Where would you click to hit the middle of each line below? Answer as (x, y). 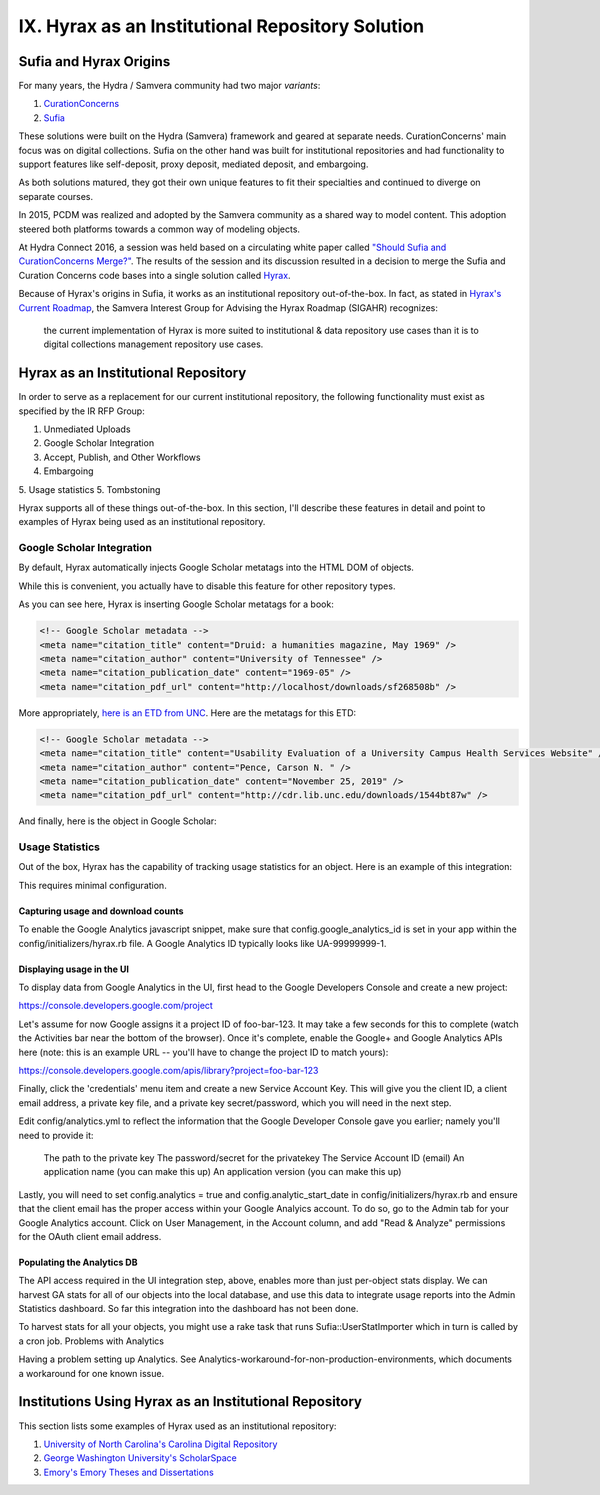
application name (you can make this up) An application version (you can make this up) (222, 1172)
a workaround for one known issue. (91, 1373)
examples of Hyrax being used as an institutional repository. (142, 522)
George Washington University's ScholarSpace (140, 1458)
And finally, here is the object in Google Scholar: (117, 821)
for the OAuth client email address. (90, 1236)
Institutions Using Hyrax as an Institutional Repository (190, 1401)
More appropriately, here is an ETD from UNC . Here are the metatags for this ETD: (187, 712)
